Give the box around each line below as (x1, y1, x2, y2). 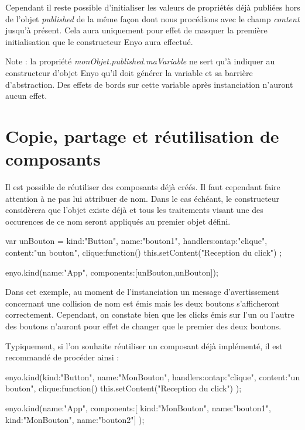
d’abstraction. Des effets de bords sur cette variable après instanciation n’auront (5, 78, 293, 90)
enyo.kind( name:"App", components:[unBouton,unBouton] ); (5, 266, 218, 278)
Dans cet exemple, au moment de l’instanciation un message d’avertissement (5, 285, 279, 298)
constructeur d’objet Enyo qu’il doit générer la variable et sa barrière (5, 66, 253, 78)
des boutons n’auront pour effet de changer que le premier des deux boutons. (5, 320, 282, 332)
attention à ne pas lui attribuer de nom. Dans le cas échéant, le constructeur (5, 192, 280, 204)
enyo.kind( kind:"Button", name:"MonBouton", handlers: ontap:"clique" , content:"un (5, 370, 300, 383)
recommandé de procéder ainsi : (5, 351, 119, 363)
